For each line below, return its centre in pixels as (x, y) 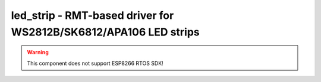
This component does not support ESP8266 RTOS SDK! (95, 63)
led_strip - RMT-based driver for (92, 15)
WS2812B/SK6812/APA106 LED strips (106, 32)
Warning (38, 53)
